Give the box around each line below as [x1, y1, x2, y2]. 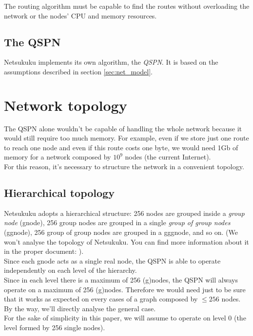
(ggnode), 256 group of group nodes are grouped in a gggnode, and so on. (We [4, 227, 238, 237]
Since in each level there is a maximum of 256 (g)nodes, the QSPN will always [4, 275, 238, 285]
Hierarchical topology [4, 185, 115, 200]
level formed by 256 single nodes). [4, 322, 105, 332]
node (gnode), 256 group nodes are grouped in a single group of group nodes [4, 217, 231, 228]
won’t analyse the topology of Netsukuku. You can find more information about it [4, 236, 249, 247]
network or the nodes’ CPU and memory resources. [4, 10, 157, 20]
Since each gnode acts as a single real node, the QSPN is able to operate [4, 255, 221, 265]
